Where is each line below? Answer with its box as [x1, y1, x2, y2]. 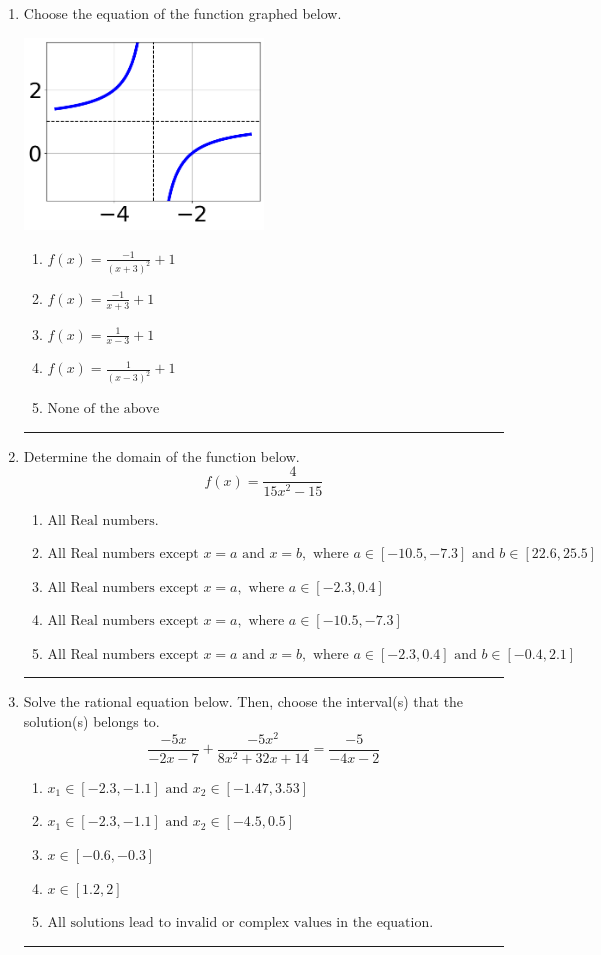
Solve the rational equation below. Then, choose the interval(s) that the [23, 691, 464, 712]
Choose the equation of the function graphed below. [23, 3, 342, 23]
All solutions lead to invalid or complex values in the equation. [47, 916, 434, 931]
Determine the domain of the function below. [23, 445, 300, 466]
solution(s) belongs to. [23, 711, 160, 732]
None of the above [47, 402, 160, 417]
